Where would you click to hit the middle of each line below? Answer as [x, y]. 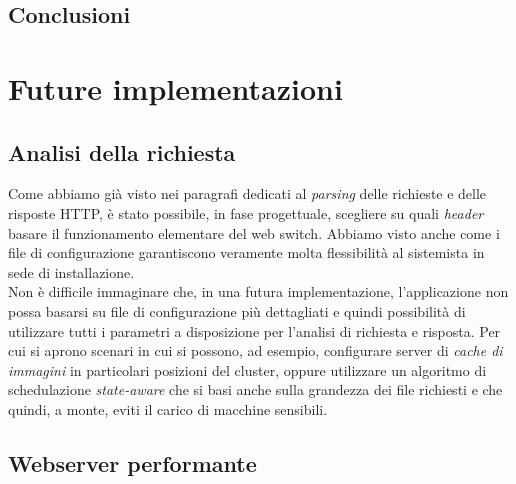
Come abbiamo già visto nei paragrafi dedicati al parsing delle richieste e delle [247, 193]
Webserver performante [132, 462]
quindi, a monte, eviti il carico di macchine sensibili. [168, 408]
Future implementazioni [175, 87]
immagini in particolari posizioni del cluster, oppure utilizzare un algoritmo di [247, 369]
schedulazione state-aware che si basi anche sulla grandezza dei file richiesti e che [255, 389]
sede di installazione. [71, 271]
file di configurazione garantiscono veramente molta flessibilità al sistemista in [246, 252]
